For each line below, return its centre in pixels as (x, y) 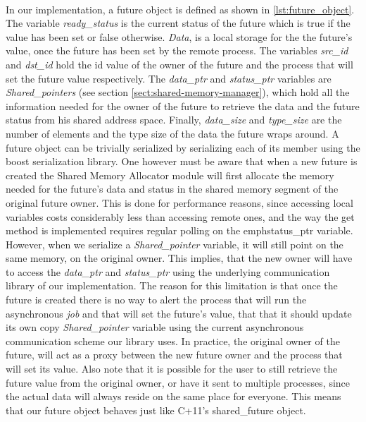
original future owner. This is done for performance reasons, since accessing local (179, 202)
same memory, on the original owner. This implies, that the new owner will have (179, 258)
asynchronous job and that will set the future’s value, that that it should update (179, 313)
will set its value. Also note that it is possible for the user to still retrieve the (172, 369)
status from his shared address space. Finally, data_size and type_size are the (174, 120)
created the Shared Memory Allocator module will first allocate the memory (170, 175)
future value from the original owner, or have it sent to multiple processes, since (178, 382)
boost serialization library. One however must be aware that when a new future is (182, 161)
